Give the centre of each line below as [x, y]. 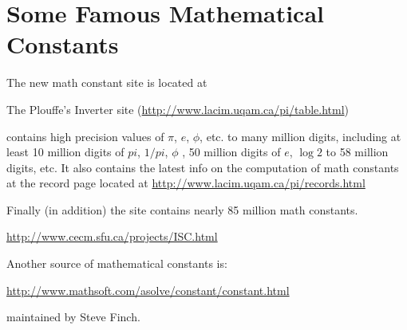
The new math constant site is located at [107, 82]
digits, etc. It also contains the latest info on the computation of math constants [203, 167]
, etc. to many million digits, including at [300, 136]
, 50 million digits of [231, 152]
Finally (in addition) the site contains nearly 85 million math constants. [182, 209]
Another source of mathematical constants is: [117, 263]
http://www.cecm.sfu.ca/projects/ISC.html [112, 236]
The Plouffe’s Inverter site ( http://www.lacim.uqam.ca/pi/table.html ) [178, 109]
